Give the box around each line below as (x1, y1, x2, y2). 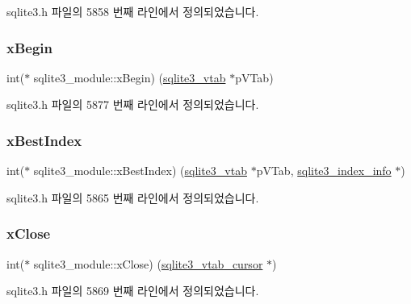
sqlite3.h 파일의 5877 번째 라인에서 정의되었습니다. (6, 96, 259, 113)
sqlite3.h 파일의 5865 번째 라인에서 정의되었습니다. (6, 189, 259, 206)
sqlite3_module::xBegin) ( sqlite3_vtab (33, 69, 226, 85)
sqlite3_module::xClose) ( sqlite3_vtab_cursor (33, 255, 263, 272)
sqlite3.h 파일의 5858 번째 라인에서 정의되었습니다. (6, 3, 259, 19)
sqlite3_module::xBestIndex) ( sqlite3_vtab (33, 162, 247, 179)
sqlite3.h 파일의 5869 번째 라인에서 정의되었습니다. (6, 282, 259, 299)
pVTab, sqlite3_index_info (256, 162, 392, 179)
